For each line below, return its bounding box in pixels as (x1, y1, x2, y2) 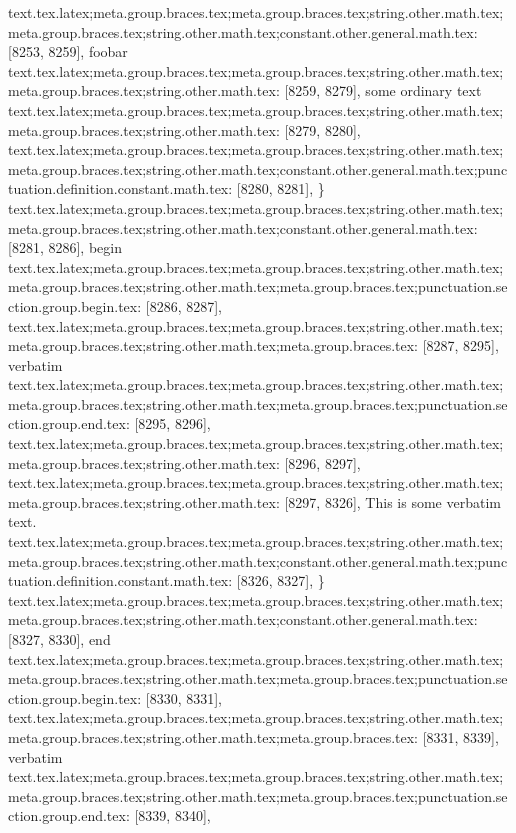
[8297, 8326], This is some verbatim (284, 491, 501, 512)
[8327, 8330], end (8, 629, 111, 649)
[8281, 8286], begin (8, 237, 122, 258)
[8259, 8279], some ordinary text (284, 80, 482, 101)
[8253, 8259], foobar (8, 41, 128, 62)
